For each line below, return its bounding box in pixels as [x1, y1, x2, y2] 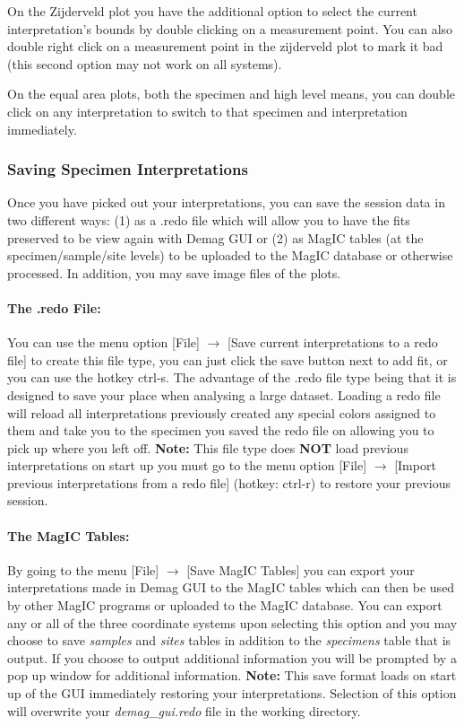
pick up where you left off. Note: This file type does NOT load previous [7, 438, 408, 457]
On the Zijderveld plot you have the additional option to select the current [7, 2, 417, 20]
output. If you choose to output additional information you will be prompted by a [7, 648, 457, 667]
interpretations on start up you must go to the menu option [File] [7, 456, 367, 475]
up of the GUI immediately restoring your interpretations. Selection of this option [7, 684, 457, 703]
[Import [394, 456, 436, 475]
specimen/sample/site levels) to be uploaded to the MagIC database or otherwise [7, 246, 453, 265]
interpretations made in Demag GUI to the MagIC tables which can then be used [7, 578, 455, 597]
